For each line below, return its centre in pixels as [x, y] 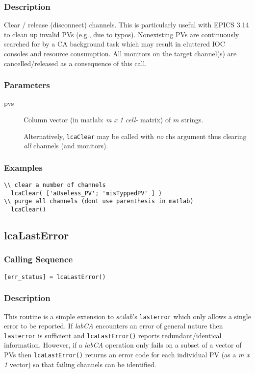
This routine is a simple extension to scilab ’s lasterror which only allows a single [127, 316]
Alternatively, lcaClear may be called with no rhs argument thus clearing [135, 136]
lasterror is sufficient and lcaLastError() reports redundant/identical [113, 335]
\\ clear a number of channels [55, 185]
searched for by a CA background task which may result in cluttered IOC [115, 44]
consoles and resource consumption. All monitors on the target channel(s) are [120, 53]
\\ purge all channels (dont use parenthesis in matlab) [99, 201]
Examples [23, 167]
